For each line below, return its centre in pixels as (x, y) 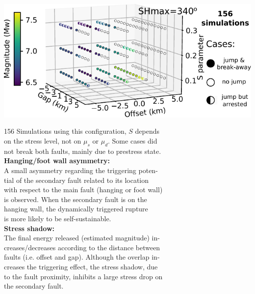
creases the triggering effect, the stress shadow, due (81, 266)
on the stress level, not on (43, 141)
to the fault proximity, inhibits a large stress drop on (83, 276)
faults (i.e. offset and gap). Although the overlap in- (82, 257)
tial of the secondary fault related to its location (76, 180)
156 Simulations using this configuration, (65, 131)
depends (147, 131)
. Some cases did (133, 141)
